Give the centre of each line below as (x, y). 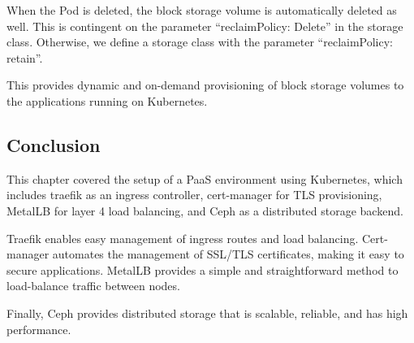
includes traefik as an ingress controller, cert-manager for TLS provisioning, (194, 195)
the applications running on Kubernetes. (107, 100)
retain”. (25, 57)
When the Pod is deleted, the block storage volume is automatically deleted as (202, 10)
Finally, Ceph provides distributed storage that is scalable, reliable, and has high (207, 313)
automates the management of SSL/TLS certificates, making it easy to (228, 254)
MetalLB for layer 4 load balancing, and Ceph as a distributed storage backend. (205, 210)
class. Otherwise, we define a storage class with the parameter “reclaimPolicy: (200, 42)
